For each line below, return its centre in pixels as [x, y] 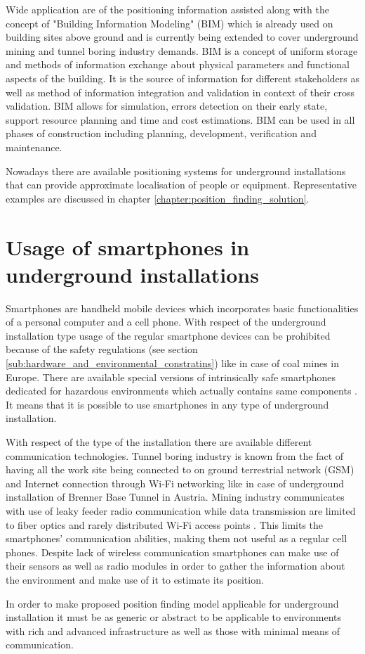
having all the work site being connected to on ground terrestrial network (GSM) [180, 469]
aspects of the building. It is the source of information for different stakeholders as [182, 78]
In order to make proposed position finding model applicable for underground [172, 603]
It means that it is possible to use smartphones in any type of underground [167, 404]
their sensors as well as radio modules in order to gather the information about [175, 566]
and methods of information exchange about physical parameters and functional [178, 64]
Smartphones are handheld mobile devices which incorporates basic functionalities [182, 308]
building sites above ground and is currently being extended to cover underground [182, 37]
